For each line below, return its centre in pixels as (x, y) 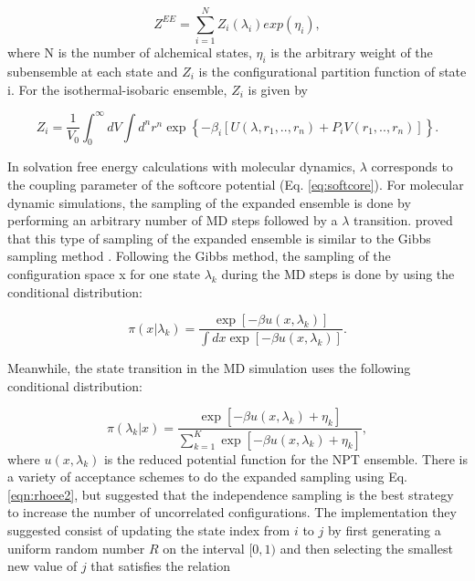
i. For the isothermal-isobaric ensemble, (117, 89)
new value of (42, 566)
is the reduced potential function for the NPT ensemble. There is (285, 458)
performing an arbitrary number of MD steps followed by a (173, 220)
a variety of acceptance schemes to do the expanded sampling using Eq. (208, 477)
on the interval (204, 548)
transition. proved (403, 220)
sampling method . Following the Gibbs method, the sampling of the (199, 256)
